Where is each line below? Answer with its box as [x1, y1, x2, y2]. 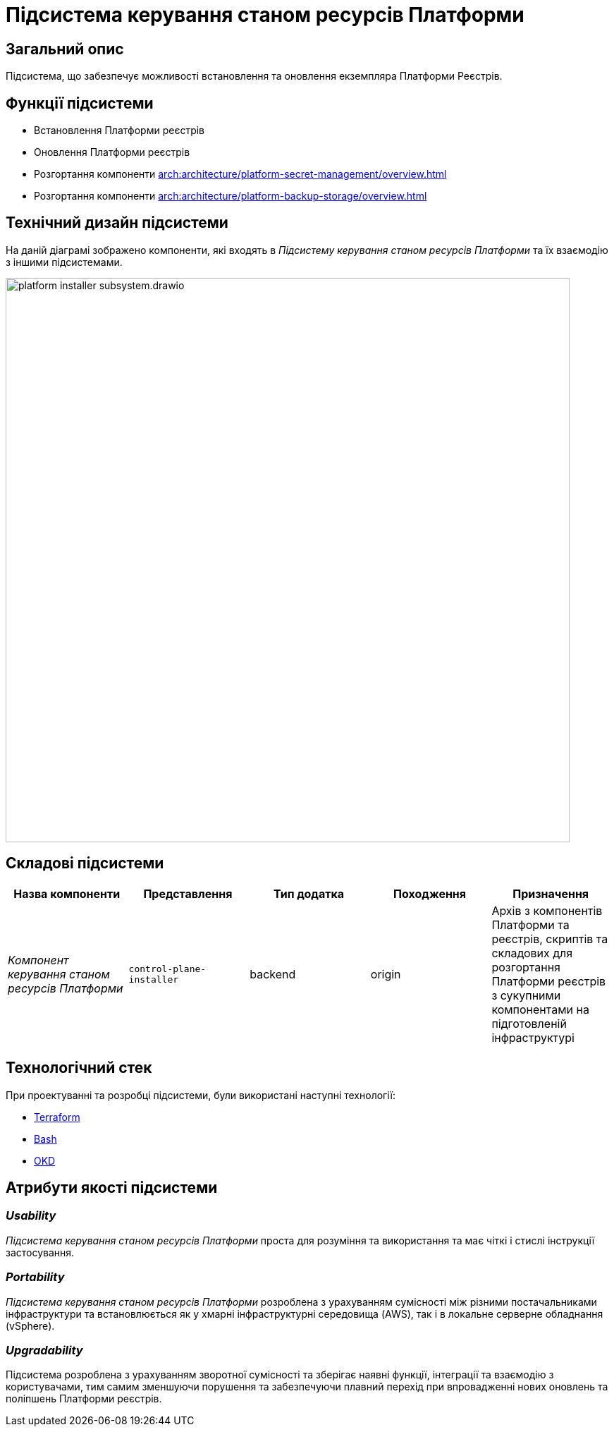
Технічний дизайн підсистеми [6, 214, 228, 232]
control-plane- [128, 963, 207, 974]
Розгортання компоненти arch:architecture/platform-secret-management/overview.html [34, 168, 447, 181]
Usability [6, 1208, 56, 1223]
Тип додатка [273, 886, 345, 901]
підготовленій [491, 1016, 567, 1031]
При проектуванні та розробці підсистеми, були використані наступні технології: [6, 1088, 396, 1101]
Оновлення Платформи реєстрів [34, 146, 190, 159]
